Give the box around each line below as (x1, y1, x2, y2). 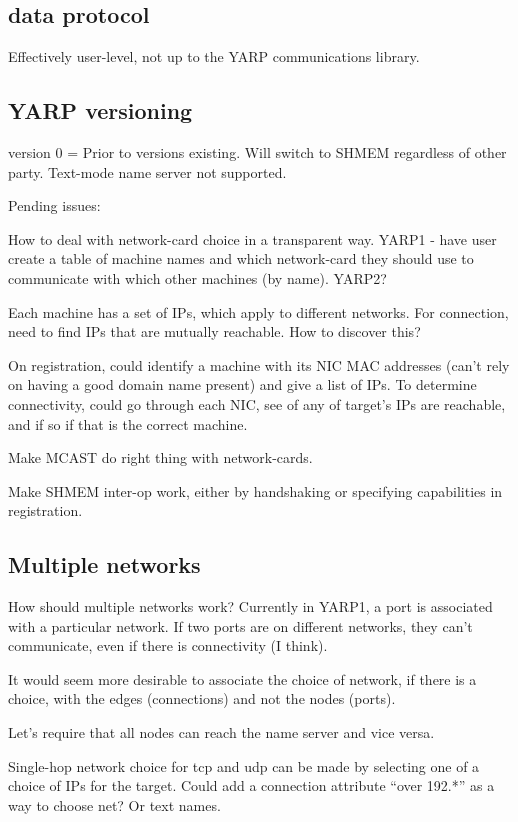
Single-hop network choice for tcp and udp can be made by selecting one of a (8, 755, 480, 776)
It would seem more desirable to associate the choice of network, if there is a (8, 668, 477, 689)
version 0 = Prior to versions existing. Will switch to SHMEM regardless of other (8, 142, 507, 162)
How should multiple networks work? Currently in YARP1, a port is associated (8, 596, 493, 617)
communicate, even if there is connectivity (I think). (8, 635, 328, 656)
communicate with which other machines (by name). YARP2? (8, 267, 387, 288)
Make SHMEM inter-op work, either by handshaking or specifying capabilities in (8, 480, 503, 501)
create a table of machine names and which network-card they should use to (8, 248, 474, 269)
